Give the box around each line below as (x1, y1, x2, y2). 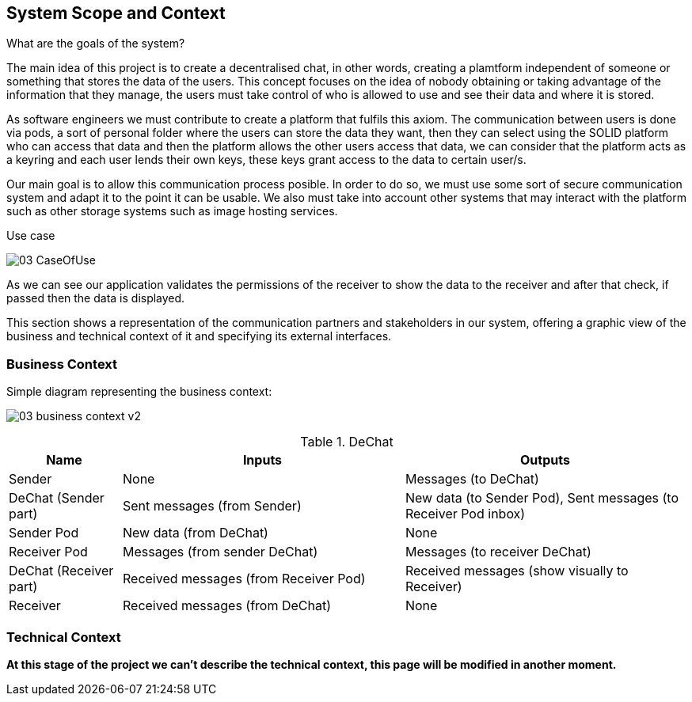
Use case (6, 229, 55, 243)
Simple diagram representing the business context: (6, 385, 272, 399)
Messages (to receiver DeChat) (405, 544, 591, 560)
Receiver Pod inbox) (405, 506, 526, 522)
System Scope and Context (6, 3, 226, 23)
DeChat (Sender (9, 490, 105, 507)
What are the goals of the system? (6, 36, 185, 51)
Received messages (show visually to (405, 563, 629, 579)
